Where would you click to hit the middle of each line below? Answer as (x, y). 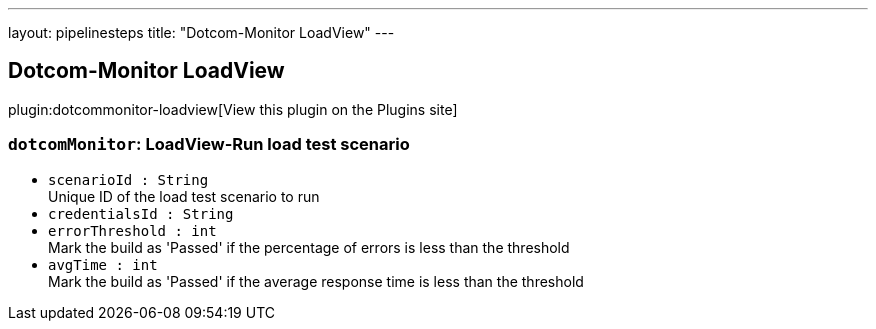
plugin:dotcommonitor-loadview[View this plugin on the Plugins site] (233, 109)
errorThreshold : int (132, 230)
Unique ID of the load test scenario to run (184, 196)
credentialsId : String (141, 213)
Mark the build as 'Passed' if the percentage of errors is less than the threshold (309, 247)
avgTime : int (103, 264)
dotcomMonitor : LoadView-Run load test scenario (209, 144)
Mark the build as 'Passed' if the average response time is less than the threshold (316, 281)
